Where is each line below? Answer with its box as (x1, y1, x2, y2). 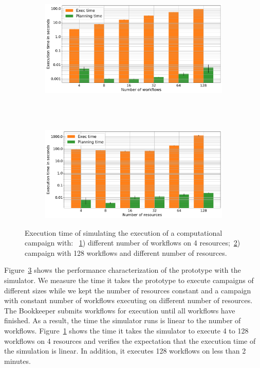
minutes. (4, 355, 31, 366)
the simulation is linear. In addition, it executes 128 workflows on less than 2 (4, 345, 246, 356)
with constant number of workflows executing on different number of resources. (4, 295, 253, 306)
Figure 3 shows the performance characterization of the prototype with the (4, 265, 241, 275)
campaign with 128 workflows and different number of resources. (25, 247, 227, 258)
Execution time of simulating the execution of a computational (25, 227, 222, 238)
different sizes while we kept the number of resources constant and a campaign (4, 285, 251, 295)
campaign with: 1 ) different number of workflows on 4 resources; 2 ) (25, 237, 240, 248)
